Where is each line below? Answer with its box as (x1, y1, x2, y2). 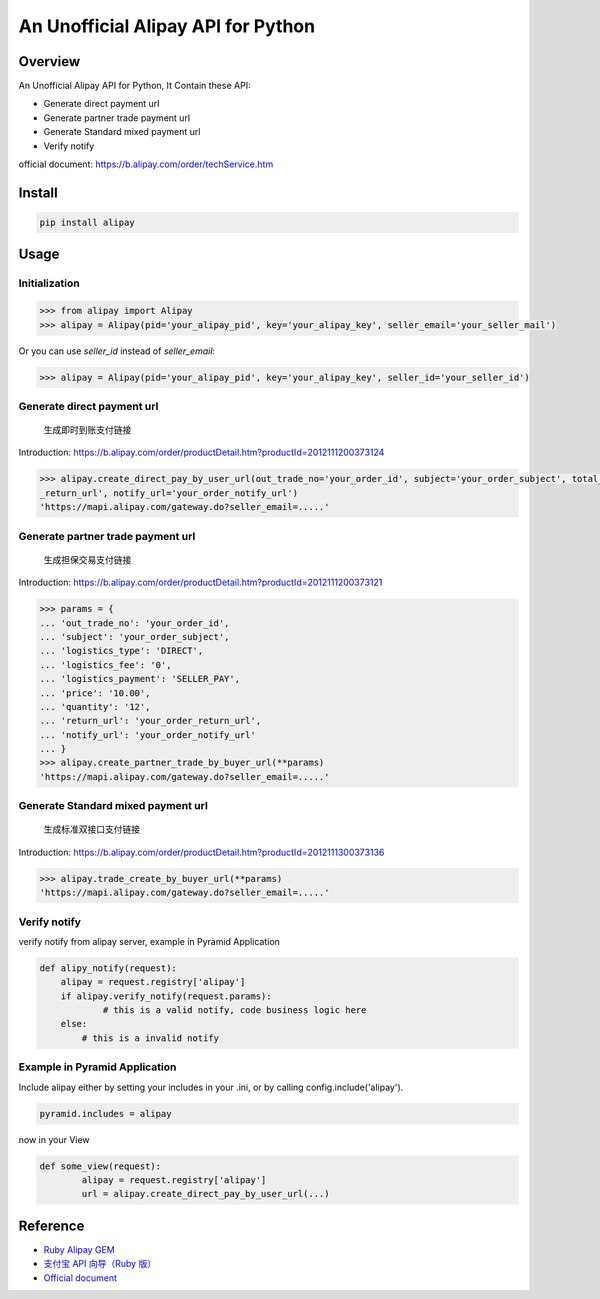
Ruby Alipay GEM (43, 1243, 115, 1255)
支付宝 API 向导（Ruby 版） (43, 1258, 157, 1270)
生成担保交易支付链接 (43, 553, 132, 565)
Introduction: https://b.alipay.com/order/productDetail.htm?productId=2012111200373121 (18, 576, 383, 589)
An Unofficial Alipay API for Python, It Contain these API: (18, 80, 251, 92)
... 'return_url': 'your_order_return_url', (39, 715, 262, 727)
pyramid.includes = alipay (39, 1108, 172, 1119)
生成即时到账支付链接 (43, 424, 132, 436)
